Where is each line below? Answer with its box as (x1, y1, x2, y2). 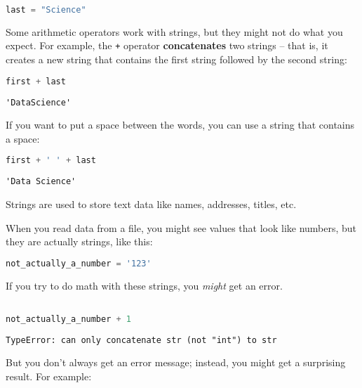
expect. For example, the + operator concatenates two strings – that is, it (6, 38, 328, 53)
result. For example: (6, 369, 92, 383)
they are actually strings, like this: (6, 234, 153, 249)
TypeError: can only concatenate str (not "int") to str (6, 335, 277, 345)
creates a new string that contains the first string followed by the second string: (6, 52, 347, 67)
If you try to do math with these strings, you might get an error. (6, 278, 283, 292)
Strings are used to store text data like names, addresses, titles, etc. (6, 196, 297, 211)
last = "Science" (6, 5, 86, 15)
